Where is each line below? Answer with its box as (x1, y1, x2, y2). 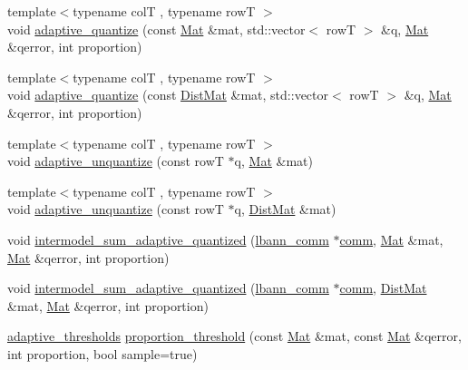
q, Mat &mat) (234, 151, 313, 170)
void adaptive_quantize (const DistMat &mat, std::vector (7, 85, 329, 104)
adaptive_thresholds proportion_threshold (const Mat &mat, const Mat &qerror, (7, 326, 462, 346)
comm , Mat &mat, (339, 229, 444, 248)
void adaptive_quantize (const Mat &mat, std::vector (7, 19, 306, 38)
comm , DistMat (339, 278, 427, 297)
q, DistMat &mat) (234, 200, 336, 219)
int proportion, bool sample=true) (7, 344, 198, 363)
